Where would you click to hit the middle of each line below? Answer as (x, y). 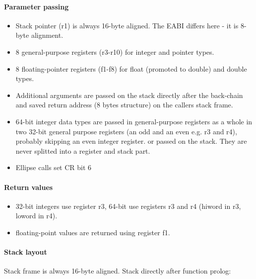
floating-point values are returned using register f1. (93, 232)
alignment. (47, 35)
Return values (29, 187)
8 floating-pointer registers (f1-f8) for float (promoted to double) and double (131, 68)
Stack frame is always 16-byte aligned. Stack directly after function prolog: (118, 271)
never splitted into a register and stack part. (83, 150)
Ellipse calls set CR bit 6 (54, 167)
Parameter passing (36, 6)
